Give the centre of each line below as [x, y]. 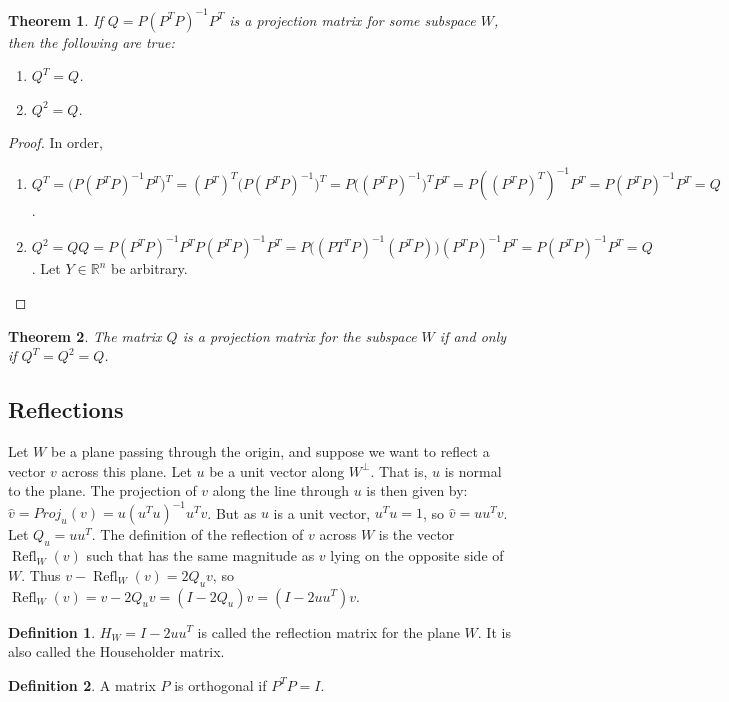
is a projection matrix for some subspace [352, 19]
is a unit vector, [322, 512]
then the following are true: [91, 41]
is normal [473, 470]
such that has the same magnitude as [200, 555]
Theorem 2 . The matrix [85, 335]
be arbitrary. [149, 268]
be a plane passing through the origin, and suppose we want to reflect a [270, 451]
